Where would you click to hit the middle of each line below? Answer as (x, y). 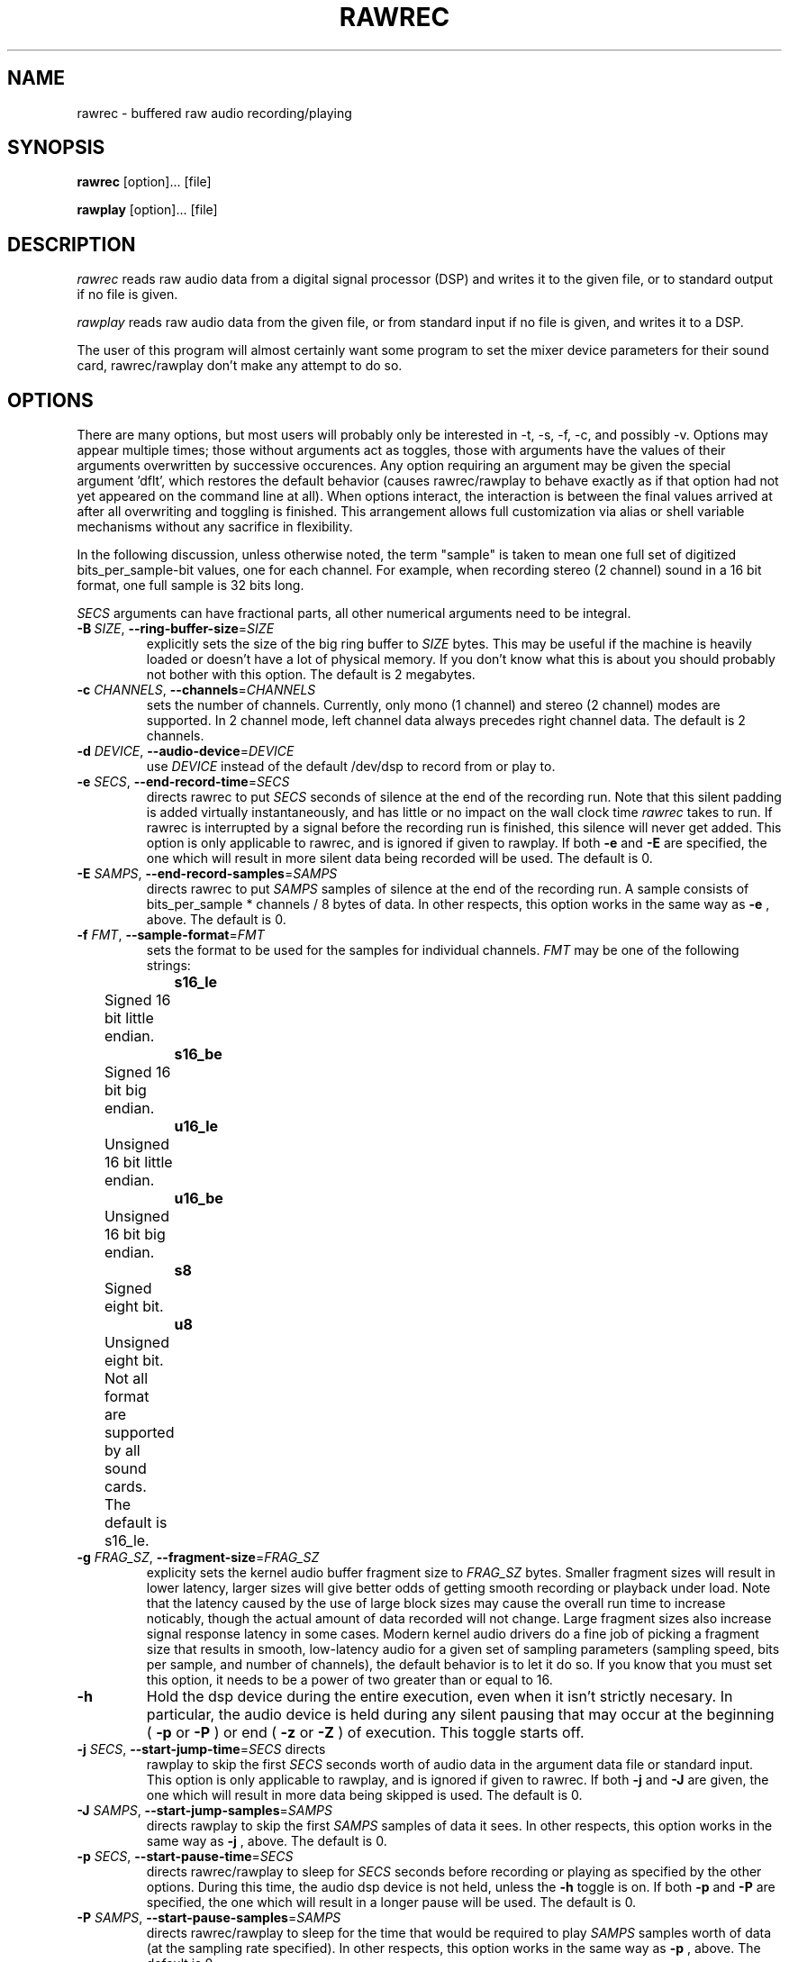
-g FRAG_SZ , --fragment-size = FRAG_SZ (198, 1558)
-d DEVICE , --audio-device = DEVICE (186, 751)
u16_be (199, 1199)
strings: (168, 966)
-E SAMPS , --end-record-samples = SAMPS (207, 874)
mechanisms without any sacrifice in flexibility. (215, 527)
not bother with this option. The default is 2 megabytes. (311, 675)
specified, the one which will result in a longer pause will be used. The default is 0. (391, 1903)
